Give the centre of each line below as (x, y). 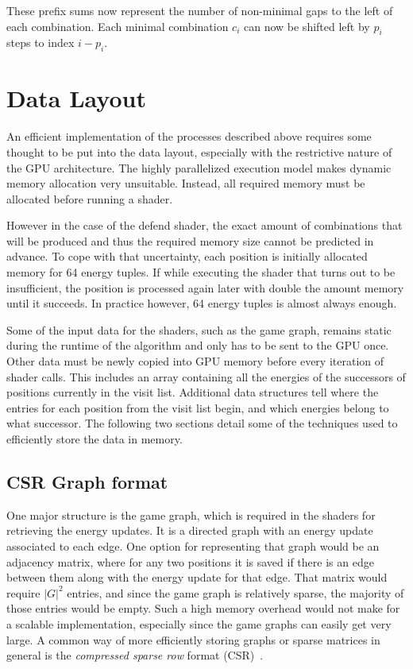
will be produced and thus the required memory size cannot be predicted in (190, 240)
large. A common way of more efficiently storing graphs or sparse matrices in (193, 639)
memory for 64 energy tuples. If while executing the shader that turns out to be (201, 272)
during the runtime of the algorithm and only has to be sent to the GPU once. (198, 345)
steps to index (41, 43)
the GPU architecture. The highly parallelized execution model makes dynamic (199, 167)
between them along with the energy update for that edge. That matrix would (197, 577)
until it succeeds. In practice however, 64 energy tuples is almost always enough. (202, 303)
